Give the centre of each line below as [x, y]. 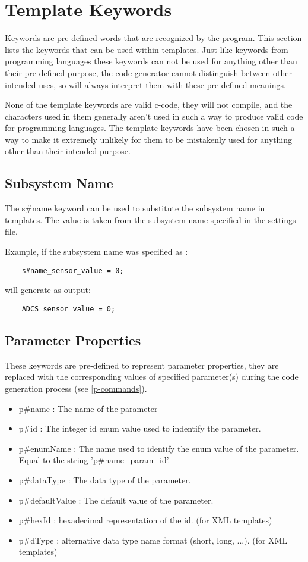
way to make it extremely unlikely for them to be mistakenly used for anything [149, 139]
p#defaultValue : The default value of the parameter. [116, 500]
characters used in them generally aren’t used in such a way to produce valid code [154, 116]
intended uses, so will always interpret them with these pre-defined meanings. [145, 84]
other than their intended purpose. [68, 151]
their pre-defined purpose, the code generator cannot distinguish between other [148, 72]
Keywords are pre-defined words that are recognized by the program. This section [153, 38]
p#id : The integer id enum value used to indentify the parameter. [140, 428]
